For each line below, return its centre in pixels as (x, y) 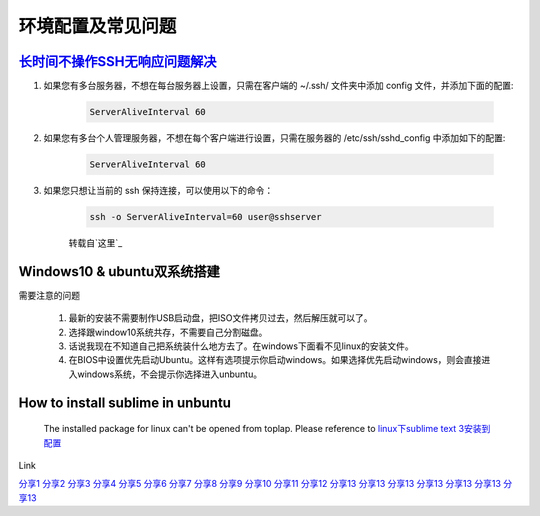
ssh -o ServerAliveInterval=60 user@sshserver (205, 216)
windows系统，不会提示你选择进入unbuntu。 (169, 374)
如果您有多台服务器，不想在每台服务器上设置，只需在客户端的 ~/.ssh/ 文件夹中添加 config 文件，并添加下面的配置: (278, 86)
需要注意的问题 (49, 295)
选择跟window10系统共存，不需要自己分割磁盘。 (168, 332)
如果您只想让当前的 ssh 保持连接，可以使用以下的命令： (158, 190)
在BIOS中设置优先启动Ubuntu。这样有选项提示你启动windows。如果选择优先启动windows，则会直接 (275, 360)
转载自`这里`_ (95, 242)
